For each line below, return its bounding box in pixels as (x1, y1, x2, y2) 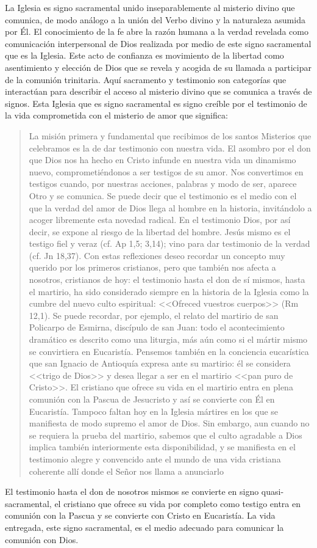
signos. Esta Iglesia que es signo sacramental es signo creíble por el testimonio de (5, 97, 307, 109)
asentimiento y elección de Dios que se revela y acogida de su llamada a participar (5, 60, 312, 73)
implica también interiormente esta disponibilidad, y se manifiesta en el (29, 440, 296, 453)
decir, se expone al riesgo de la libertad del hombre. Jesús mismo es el (29, 225, 291, 238)
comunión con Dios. (5, 533, 79, 546)
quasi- (261, 485, 284, 498)
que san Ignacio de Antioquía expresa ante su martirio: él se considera (29, 357, 291, 370)
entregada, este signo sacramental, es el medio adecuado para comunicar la (5, 521, 284, 533)
